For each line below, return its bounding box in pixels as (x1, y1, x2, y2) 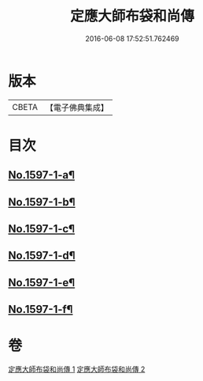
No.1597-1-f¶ (8, 303, 73, 316)
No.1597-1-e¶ (8, 276, 76, 289)
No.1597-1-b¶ (8, 195, 76, 209)
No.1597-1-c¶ (8, 222, 76, 236)
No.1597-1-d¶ (8, 249, 76, 262)
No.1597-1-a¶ (8, 168, 76, 182)
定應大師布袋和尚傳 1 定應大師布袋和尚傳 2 (8, 364, 146, 374)
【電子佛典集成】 (45, 102, 109, 113)
